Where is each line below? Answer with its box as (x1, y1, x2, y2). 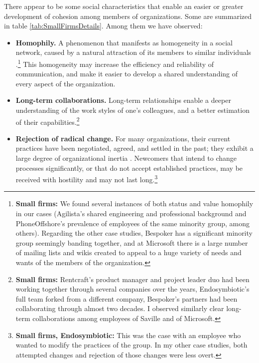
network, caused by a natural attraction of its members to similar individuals (15, 47, 252, 57)
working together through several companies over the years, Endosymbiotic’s (15, 284, 250, 294)
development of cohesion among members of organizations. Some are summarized (4, 10, 252, 21)
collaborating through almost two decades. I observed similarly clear (15, 303, 224, 314)
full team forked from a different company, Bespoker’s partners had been (15, 293, 238, 304)
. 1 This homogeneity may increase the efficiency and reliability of (15, 57, 214, 69)
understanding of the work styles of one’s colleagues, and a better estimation (15, 105, 250, 115)
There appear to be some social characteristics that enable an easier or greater (4, 1, 244, 11)
